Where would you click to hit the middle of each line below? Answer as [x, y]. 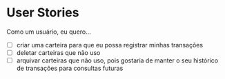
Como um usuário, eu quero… [49, 32]
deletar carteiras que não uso [58, 53]
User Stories [43, 13]
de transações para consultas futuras [70, 68]
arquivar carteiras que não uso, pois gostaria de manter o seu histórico [117, 60]
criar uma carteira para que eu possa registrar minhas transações [110, 45]
